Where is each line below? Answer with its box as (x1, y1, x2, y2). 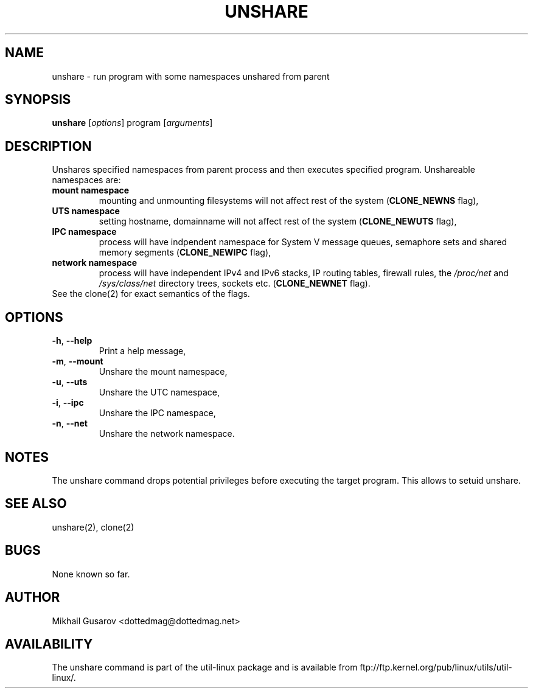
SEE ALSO (5, 496, 67, 512)
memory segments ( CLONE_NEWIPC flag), (99, 247, 271, 258)
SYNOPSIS (5, 92, 71, 108)
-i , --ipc (52, 397, 84, 408)
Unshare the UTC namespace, (99, 387, 220, 398)
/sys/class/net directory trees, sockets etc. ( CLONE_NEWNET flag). (99, 278, 371, 289)
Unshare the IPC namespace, (99, 408, 216, 419)
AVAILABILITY (5, 636, 93, 652)
